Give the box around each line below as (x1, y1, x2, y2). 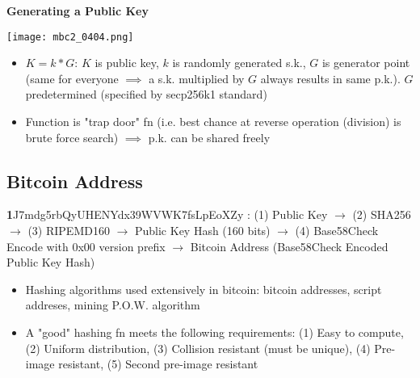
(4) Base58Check (295, 222, 379, 239)
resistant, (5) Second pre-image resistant (58, 355, 258, 372)
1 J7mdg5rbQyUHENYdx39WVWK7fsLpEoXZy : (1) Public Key (6, 206, 328, 223)
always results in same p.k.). (260, 69, 401, 86)
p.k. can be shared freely (148, 128, 271, 145)
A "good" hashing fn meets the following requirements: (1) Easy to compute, (25, 323, 404, 340)
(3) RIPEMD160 (27, 222, 110, 239)
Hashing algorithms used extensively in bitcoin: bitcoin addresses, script (25, 280, 382, 297)
